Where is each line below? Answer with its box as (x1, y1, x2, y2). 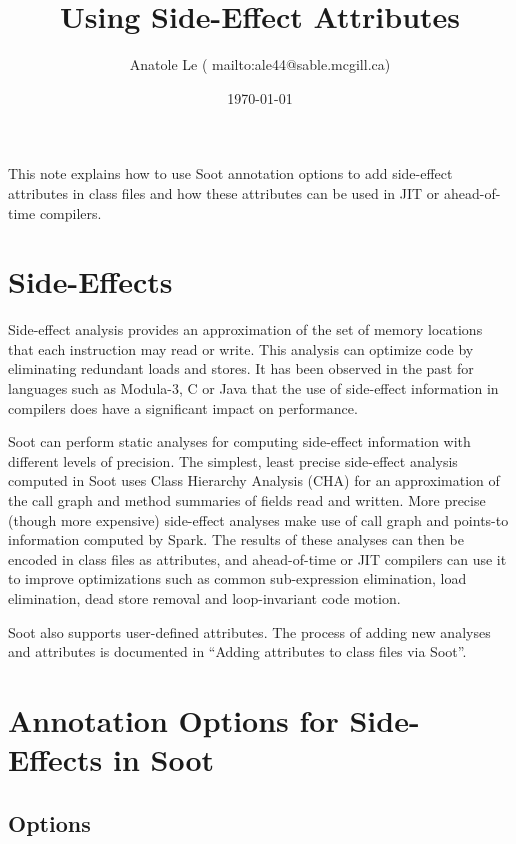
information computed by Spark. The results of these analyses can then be (8, 529, 464, 550)
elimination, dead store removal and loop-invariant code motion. (8, 587, 401, 608)
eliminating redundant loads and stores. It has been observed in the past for (8, 358, 474, 379)
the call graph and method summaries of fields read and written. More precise (8, 489, 486, 510)
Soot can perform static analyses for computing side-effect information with (8, 431, 471, 452)
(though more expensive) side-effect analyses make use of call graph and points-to (8, 509, 509, 530)
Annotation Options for (8, 699, 339, 740)
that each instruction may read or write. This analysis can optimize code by (8, 338, 474, 359)
